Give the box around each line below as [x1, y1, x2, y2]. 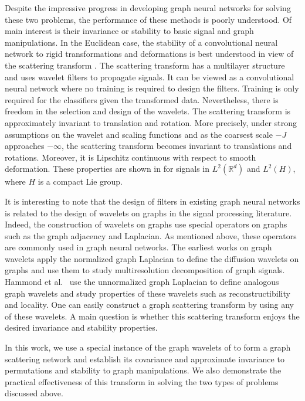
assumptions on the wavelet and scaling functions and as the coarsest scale [5, 128, 273, 140]
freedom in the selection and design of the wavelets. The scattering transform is [5, 105, 291, 117]
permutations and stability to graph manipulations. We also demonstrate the [5, 364, 282, 376]
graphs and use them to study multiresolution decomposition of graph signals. [5, 264, 285, 276]
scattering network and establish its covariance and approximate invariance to [5, 352, 284, 365]
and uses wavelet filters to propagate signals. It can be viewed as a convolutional [5, 70, 294, 83]
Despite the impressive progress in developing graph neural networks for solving [5, 2, 291, 13]
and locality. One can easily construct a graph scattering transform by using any [5, 298, 294, 311]
